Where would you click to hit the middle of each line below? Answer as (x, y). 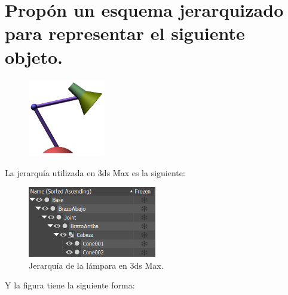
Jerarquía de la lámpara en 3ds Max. (96, 265)
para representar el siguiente (125, 33)
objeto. (34, 56)
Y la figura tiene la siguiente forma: (70, 285)
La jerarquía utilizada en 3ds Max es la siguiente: (95, 172)
